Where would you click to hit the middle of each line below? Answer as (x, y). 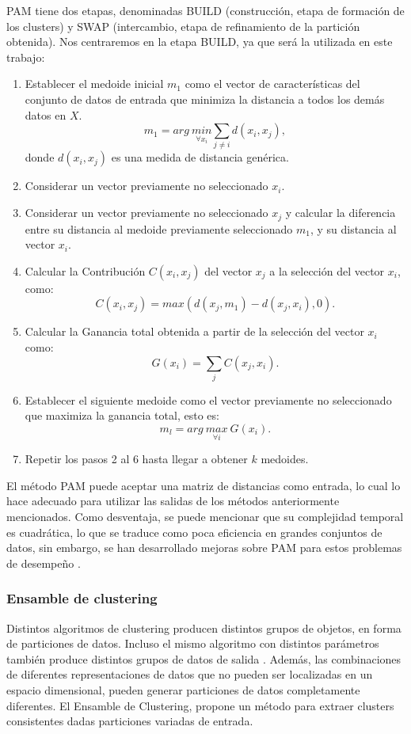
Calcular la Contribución (85, 270)
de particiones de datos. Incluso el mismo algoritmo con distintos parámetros (193, 643)
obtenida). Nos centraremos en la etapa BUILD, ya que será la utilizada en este (200, 42)
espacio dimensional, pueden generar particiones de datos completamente (183, 689)
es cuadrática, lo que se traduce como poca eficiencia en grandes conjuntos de (194, 532)
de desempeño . (44, 563)
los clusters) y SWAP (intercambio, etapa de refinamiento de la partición (183, 26)
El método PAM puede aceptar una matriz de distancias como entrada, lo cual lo (204, 485)
